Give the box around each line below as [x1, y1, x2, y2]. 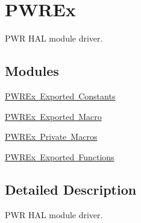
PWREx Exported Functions [5, 150, 114, 163]
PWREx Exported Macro [5, 110, 102, 122]
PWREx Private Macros [5, 130, 98, 143]
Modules [5, 61, 59, 80]
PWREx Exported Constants [5, 89, 116, 102]
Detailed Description [5, 180, 137, 198]
